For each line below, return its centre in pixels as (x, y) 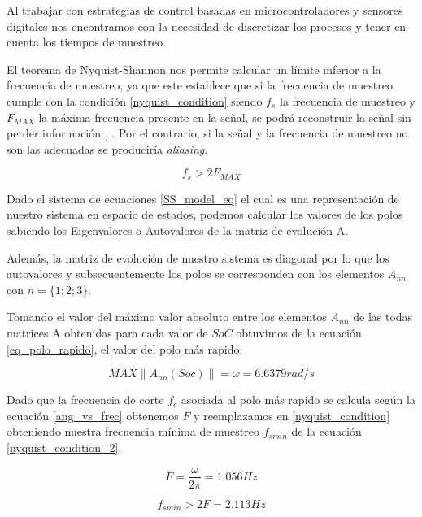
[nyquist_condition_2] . (64, 447)
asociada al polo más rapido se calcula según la (298, 400)
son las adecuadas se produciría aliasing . (107, 148)
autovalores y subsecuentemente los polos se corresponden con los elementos (196, 274)
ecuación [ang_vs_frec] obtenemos (93, 415)
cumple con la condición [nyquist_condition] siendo (135, 100)
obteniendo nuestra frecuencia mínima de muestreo (133, 431)
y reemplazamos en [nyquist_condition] (292, 415)
